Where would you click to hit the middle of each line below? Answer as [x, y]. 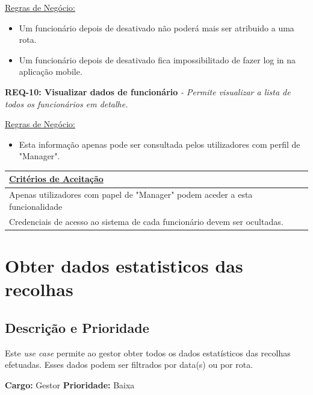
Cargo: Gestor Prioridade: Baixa [70, 384]
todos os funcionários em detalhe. [67, 103]
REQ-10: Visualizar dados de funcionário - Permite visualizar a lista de [148, 91]
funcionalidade [36, 206]
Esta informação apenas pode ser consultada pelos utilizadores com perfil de [160, 144]
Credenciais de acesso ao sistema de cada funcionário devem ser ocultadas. [146, 221]
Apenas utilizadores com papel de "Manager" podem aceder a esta [131, 194]
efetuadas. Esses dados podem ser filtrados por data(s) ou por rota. [129, 365]
